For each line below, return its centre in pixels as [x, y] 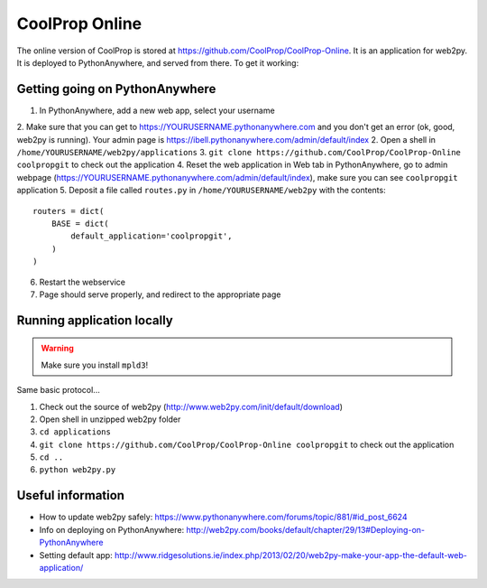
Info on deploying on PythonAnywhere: [112, 529]
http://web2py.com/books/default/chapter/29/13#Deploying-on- [306, 529]
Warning [57, 349]
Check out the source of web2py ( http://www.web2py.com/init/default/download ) [191, 406]
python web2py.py [78, 470]
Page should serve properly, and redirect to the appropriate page [160, 294]
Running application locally [95, 320]
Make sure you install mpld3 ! [95, 365]
